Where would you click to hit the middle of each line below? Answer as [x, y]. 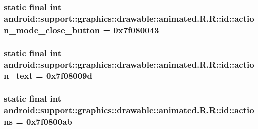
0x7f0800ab [49, 122]
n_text [18, 76]
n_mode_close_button [52, 30]
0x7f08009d [69, 76]
